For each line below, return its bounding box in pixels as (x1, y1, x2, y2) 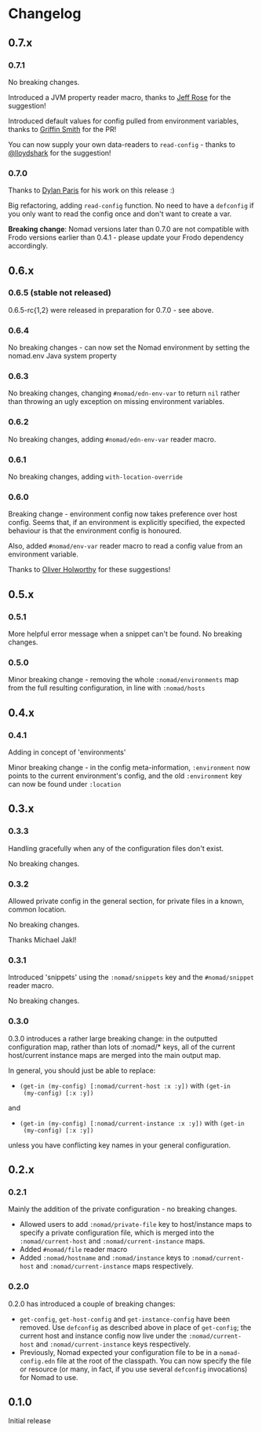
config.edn (19, 1357, 56, 1365)
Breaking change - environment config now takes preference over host (8, 509, 238, 519)
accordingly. (8, 241, 49, 251)
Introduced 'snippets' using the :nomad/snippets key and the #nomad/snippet (8, 972, 255, 982)
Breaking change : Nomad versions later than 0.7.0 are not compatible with (8, 225, 249, 234)
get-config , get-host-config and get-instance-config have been (19, 1314, 231, 1324)
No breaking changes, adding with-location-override (8, 472, 183, 482)
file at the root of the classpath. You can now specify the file (56, 1356, 252, 1365)
